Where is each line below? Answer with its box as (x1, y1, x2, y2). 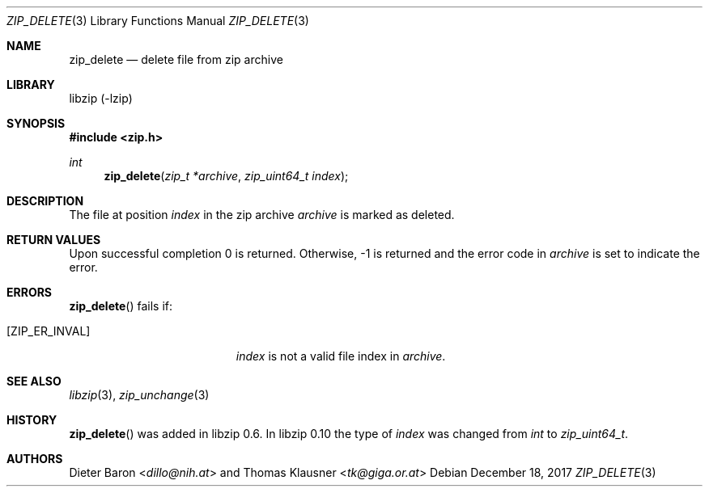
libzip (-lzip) (69, 91, 133, 105)
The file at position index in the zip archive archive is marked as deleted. (69, 208, 455, 221)
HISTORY (6, 413, 57, 427)
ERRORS (6, 285, 53, 299)
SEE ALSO (6, 374, 62, 388)
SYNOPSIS (6, 116, 66, 130)
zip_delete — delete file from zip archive (69, 53, 283, 66)
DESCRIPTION (6, 194, 84, 208)
